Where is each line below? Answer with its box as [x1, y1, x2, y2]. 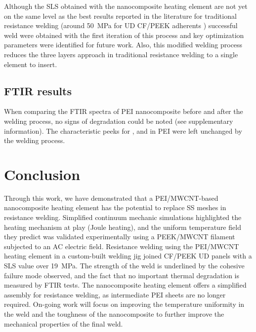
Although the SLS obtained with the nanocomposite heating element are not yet [4, 1, 248, 11]
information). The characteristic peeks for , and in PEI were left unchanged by [4, 125, 242, 136]
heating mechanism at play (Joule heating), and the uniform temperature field [4, 221, 241, 232]
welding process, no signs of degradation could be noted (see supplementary [4, 115, 233, 126]
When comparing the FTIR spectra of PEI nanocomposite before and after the [4, 106, 243, 116]
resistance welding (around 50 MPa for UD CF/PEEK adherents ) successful [4, 20, 238, 31]
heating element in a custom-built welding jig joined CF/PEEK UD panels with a [4, 251, 252, 261]
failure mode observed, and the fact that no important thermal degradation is [4, 270, 239, 280]
